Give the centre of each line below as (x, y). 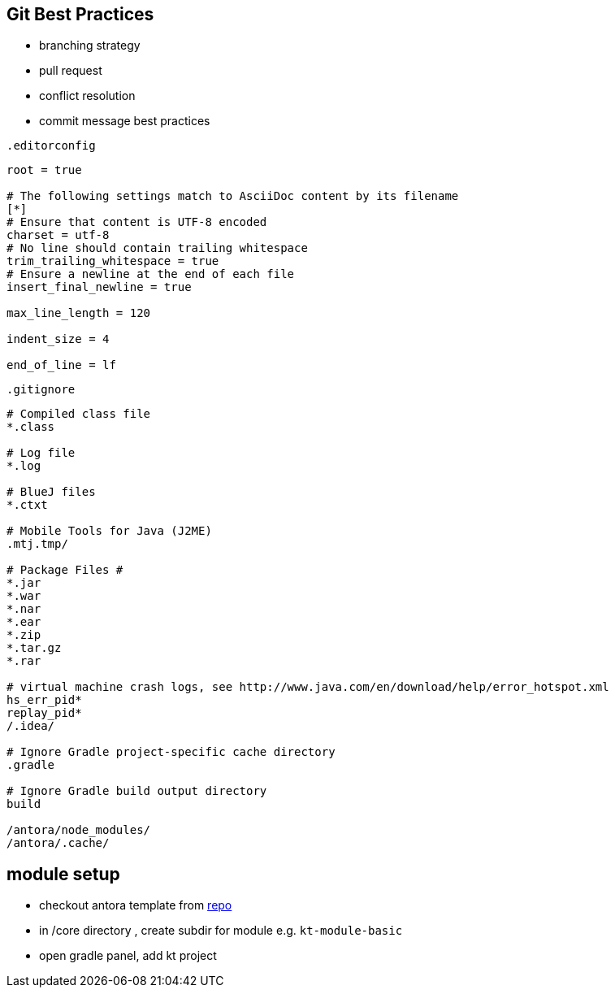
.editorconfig (51, 146)
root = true (44, 170)
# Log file (41, 453)
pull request (71, 71)
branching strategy (90, 46)
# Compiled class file (79, 414)
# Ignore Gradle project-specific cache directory (171, 752)
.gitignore (41, 390)
